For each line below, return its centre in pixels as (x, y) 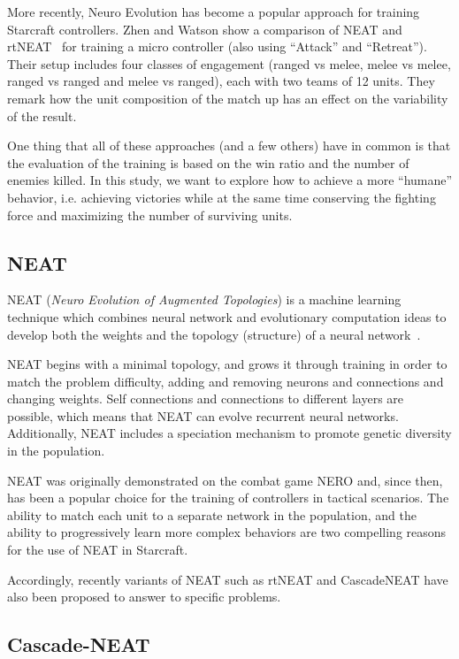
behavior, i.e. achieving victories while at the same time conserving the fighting (222, 197)
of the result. (42, 115)
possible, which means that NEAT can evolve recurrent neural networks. (203, 415)
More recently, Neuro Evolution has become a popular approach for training (214, 11)
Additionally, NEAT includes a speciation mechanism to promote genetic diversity (229, 433)
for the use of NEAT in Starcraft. (98, 550)
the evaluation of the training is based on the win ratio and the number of (208, 162)
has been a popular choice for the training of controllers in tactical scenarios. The (228, 498)
